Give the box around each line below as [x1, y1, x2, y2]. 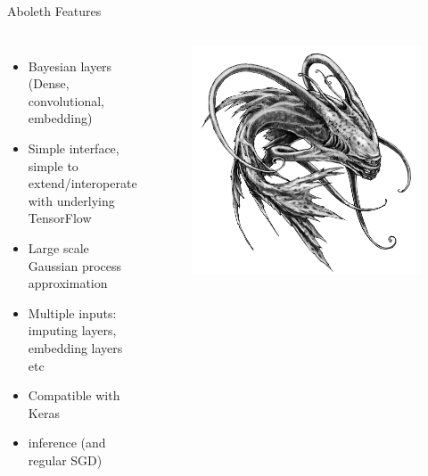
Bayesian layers [28, 56, 112, 75]
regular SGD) [28, 450, 103, 469]
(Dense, [28, 74, 70, 93]
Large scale [28, 238, 89, 257]
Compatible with [28, 386, 120, 405]
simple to [28, 156, 78, 175]
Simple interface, [28, 138, 119, 157]
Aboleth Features [7, 2, 102, 20]
